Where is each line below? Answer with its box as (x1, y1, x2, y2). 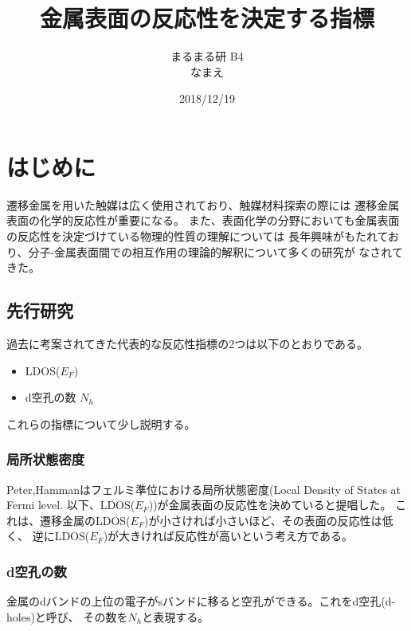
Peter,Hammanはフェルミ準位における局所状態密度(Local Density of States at (6, 480, 401, 497)
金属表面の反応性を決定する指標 (39, 2, 374, 34)
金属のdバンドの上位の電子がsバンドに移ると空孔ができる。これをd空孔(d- (6, 593, 396, 609)
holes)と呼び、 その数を (6, 608, 128, 625)
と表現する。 (142, 608, 209, 625)
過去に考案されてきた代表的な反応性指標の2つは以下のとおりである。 (6, 335, 369, 352)
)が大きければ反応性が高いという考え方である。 (103, 527, 353, 544)
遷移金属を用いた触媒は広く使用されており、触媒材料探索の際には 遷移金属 (6, 196, 400, 213)
